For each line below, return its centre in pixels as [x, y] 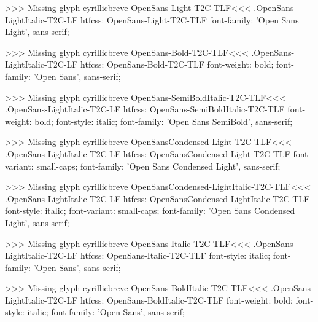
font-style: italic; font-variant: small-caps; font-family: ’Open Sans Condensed [150, 210]
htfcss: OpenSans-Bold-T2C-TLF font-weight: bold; [177, 64]
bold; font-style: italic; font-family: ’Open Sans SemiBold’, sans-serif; [164, 121]
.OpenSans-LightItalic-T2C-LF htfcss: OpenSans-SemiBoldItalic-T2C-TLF [145, 109]
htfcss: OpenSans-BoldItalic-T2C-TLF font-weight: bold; [187, 300]
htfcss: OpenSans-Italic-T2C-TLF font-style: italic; [176, 255]
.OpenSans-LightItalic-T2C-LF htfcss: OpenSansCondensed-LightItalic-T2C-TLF [157, 198]
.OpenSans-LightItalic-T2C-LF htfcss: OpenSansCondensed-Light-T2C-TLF [148, 153]
